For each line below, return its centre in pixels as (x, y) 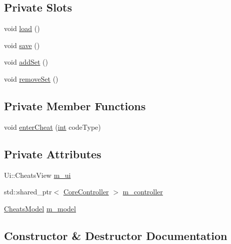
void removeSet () (31, 78)
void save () (22, 45)
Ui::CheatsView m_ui (37, 175)
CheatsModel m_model (40, 208)
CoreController (86, 192)
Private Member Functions (75, 105)
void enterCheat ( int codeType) (52, 127)
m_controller (143, 192)
